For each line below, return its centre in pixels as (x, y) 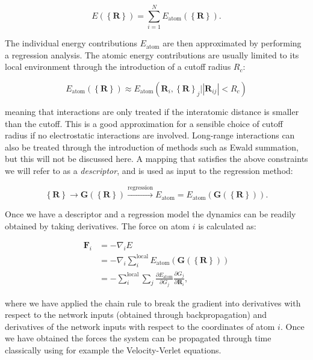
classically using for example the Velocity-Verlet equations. (113, 349)
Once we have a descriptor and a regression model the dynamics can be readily (150, 214)
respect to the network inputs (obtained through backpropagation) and (136, 315)
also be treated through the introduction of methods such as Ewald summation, (152, 147)
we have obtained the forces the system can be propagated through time (138, 338)
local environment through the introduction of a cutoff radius (118, 67)
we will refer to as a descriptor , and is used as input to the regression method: (149, 170)
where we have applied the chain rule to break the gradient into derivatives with (153, 303)
